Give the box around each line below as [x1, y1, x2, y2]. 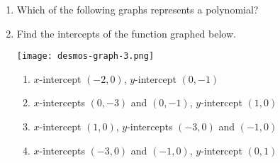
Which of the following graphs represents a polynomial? [16, 2, 259, 16]
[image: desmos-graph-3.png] [16, 51, 155, 62]
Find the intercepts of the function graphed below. [16, 26, 236, 40]
